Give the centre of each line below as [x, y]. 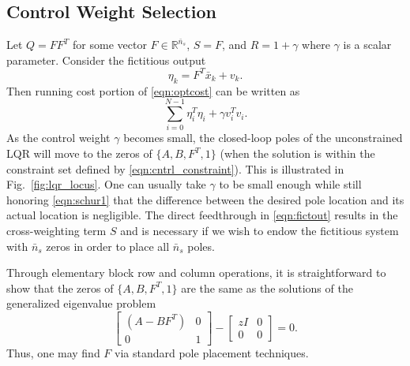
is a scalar [367, 45]
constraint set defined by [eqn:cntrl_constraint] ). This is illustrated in [175, 168]
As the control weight [58, 138]
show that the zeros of [60, 288]
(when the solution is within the [297, 153]
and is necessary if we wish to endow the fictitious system [260, 230]
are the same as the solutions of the [267, 288]
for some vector [110, 45]
